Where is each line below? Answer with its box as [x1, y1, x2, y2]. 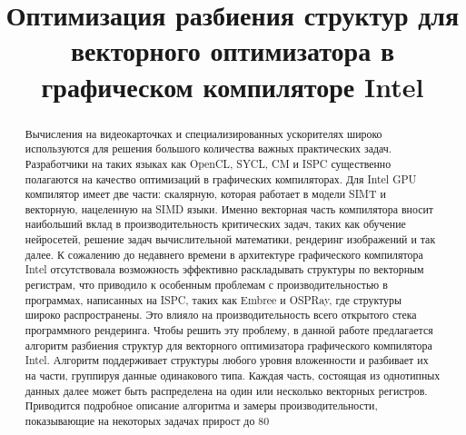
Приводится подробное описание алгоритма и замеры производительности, [25, 398, 378, 413]
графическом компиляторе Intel [41, 67, 424, 104]
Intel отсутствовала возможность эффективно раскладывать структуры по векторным [25, 262, 424, 277]
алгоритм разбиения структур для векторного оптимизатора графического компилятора [25, 337, 432, 352]
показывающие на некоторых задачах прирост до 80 [25, 413, 270, 429]
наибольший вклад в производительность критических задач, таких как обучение [25, 216, 406, 232]
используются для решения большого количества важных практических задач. [25, 141, 392, 156]
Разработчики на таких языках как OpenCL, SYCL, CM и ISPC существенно [25, 155, 392, 171]
